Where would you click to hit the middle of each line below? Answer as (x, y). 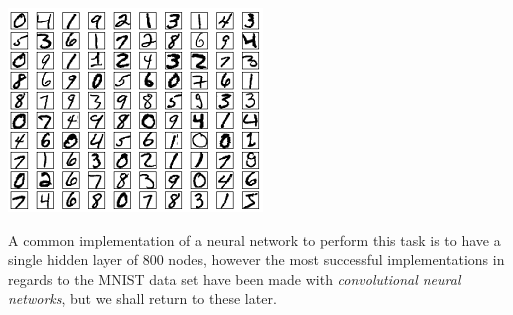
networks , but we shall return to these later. (142, 298)
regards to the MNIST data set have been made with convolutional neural (234, 278)
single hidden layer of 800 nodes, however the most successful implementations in (256, 259)
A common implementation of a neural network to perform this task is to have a (254, 239)
